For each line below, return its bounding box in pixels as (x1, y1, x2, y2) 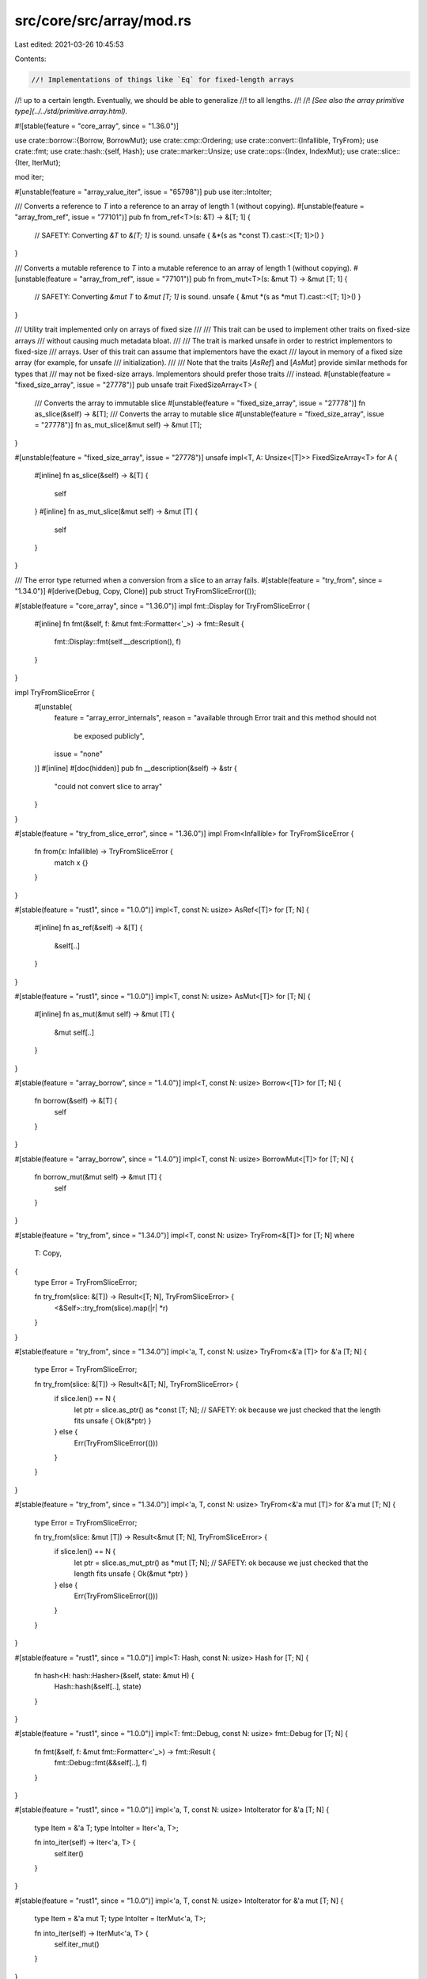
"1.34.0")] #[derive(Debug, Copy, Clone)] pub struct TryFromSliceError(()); (14, 587, 257, 596)
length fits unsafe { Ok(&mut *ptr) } (74, 1569, 189, 1578)
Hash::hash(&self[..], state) (54, 1682, 142, 1692)
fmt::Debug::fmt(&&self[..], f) (54, 1758, 148, 1768)
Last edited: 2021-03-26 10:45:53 (14, 40, 124, 49)
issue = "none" (54, 749, 103, 759)
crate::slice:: (360, 146, 401, 156)
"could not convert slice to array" (54, 781, 163, 791)
